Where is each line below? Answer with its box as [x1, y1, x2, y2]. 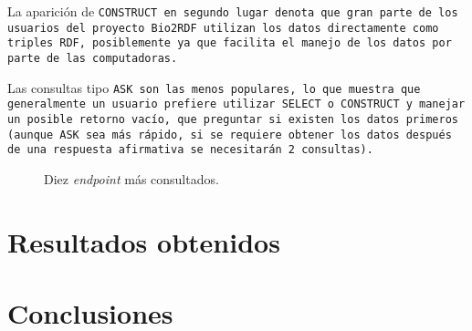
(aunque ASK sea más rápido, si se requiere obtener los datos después [7, 128, 452, 141]
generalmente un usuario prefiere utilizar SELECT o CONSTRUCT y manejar [7, 98, 466, 111]
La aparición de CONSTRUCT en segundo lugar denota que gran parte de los [7, 2, 458, 20]
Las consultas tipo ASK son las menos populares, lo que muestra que [7, 78, 421, 97]
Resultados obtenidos [7, 222, 280, 260]
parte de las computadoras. [7, 51, 178, 65]
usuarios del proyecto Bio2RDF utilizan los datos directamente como [7, 21, 439, 35]
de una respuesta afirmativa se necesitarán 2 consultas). [7, 143, 373, 157]
